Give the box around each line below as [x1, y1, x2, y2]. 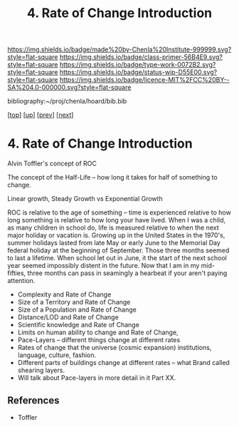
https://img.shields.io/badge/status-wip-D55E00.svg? [59, 68, 218, 76]
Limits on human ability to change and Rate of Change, [17, 328, 179, 336]
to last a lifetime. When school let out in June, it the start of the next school [7, 254, 228, 262]
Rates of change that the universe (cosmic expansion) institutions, [17, 344, 212, 352]
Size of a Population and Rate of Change [17, 305, 137, 314]
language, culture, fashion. [17, 351, 97, 359]
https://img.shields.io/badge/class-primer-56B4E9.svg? [59, 53, 223, 61]
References [7, 394, 60, 406]
